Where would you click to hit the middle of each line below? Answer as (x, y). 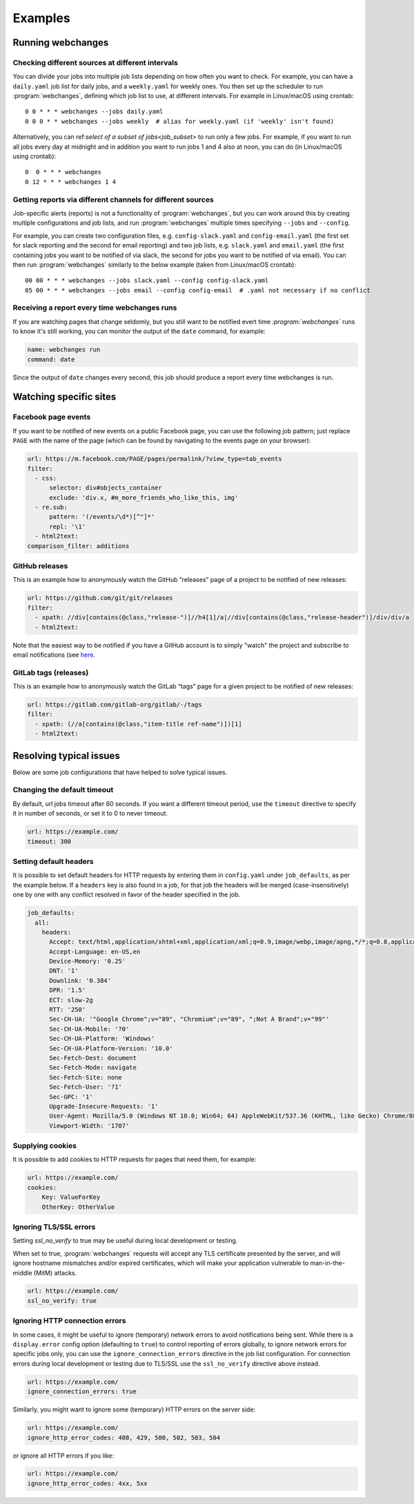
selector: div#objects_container (106, 488)
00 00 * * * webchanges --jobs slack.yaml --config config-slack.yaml (147, 281)
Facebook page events (52, 417)
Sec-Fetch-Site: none (86, 1077)
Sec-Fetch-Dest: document (93, 1058)
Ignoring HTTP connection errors (69, 1321)
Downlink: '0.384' (80, 980)
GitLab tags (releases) (51, 673)
